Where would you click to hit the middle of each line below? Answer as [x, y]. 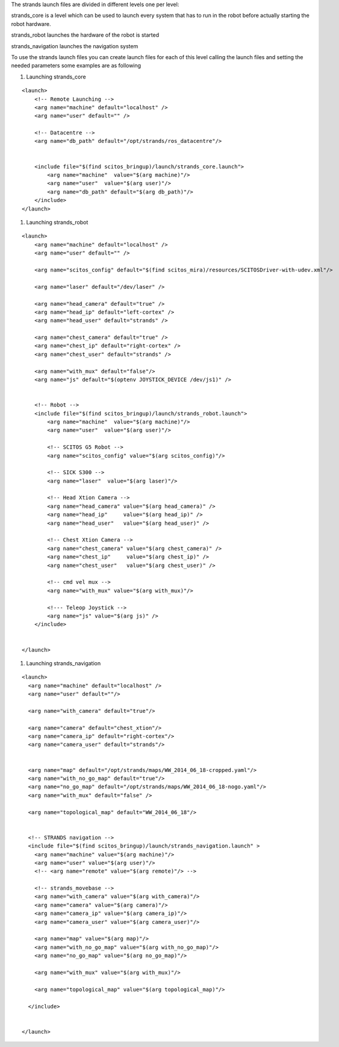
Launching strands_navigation [64, 663]
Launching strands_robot [57, 222]
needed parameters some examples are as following [76, 66]
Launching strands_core [56, 77]
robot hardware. [31, 24]
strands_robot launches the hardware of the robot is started [85, 35]
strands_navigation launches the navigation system [75, 46]
